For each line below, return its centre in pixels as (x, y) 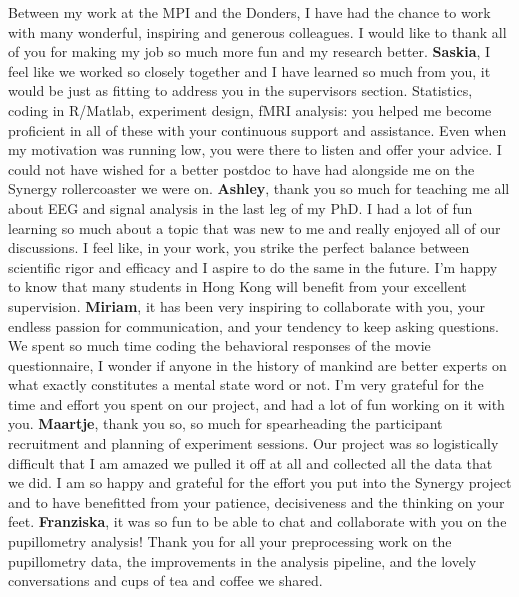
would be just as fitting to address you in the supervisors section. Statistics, (240, 90)
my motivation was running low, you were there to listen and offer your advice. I (255, 149)
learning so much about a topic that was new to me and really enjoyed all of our (254, 227)
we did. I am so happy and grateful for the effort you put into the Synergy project (260, 482)
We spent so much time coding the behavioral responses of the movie (219, 345)
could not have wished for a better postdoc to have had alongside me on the (241, 168)
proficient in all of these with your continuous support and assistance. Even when (257, 129)
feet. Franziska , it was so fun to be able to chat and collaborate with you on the (257, 521)
